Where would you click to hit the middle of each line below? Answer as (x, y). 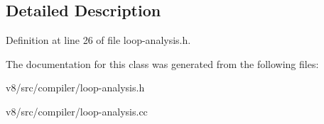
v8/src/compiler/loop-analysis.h (75, 88)
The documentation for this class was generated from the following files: (162, 63)
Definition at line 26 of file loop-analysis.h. (98, 40)
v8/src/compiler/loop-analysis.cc (77, 111)
